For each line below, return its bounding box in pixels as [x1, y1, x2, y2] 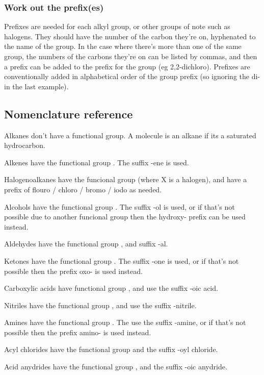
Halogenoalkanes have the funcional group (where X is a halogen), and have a [4, 174, 247, 185]
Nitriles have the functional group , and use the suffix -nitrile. [4, 299, 197, 310]
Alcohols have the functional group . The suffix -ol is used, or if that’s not [4, 201, 235, 212]
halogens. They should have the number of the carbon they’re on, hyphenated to [4, 31, 256, 41]
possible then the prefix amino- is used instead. [4, 327, 151, 337]
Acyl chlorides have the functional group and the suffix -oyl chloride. [4, 344, 218, 355]
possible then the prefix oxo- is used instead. [4, 265, 143, 276]
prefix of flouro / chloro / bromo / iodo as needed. [4, 184, 162, 194]
